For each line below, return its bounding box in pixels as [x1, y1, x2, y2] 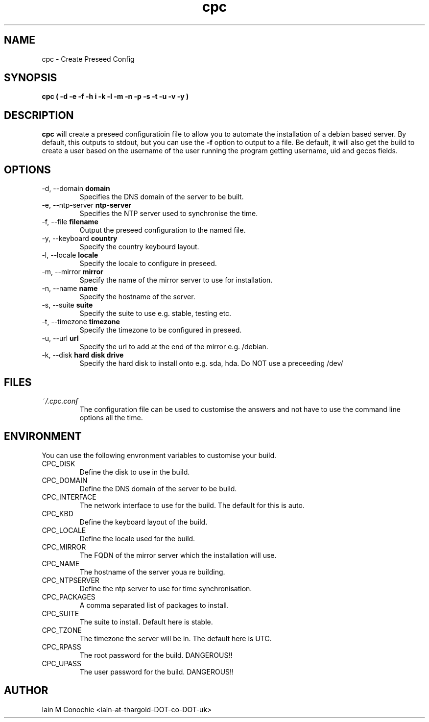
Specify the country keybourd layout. [79, 242, 199, 251]
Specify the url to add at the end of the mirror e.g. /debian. [79, 342, 268, 351]
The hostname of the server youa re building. [79, 567, 225, 576]
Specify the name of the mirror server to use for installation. [79, 276, 273, 285]
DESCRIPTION [4, 109, 74, 121]
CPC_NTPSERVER [42, 576, 99, 584]
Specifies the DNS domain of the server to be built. [79, 193, 244, 201]
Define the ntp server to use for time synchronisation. [79, 584, 252, 593]
